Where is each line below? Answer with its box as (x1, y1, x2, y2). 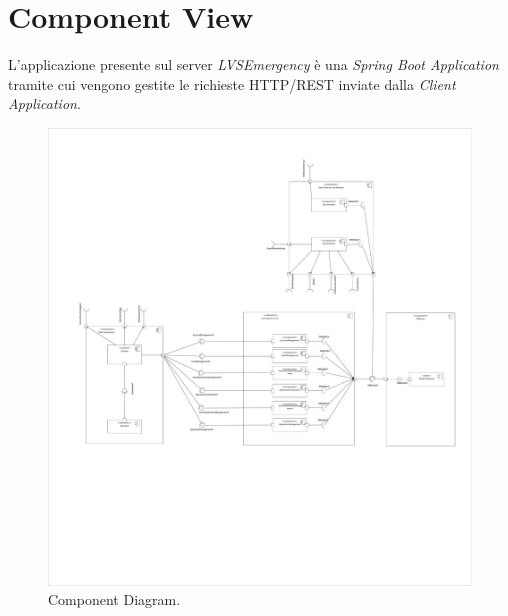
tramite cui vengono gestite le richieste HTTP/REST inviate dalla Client (8, 73, 456, 94)
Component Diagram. (48, 589, 181, 610)
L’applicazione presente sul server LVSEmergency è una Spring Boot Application (8, 54, 499, 75)
